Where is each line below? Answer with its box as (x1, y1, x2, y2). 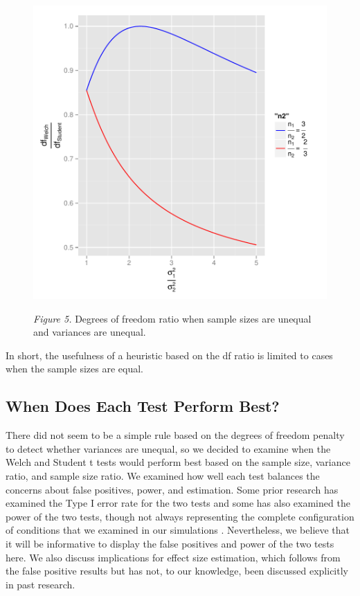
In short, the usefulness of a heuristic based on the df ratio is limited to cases (6, 347, 333, 362)
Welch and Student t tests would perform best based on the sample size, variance (6, 455, 350, 469)
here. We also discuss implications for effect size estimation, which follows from (6, 550, 341, 564)
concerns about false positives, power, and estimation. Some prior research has (6, 482, 339, 496)
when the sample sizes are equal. (6, 361, 143, 376)
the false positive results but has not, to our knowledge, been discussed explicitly (6, 563, 348, 578)
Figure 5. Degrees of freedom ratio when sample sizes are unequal (33, 311, 312, 325)
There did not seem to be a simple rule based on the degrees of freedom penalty (6, 428, 345, 442)
